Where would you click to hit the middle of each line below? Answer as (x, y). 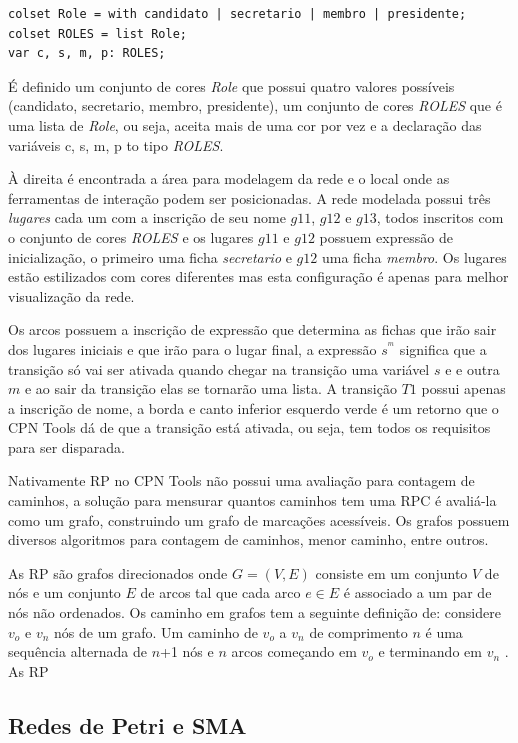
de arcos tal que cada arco (220, 592)
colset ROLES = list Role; (97, 33)
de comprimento (358, 631)
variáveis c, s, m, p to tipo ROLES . (116, 144)
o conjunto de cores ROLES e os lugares (131, 236)
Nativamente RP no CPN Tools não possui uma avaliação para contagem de (241, 480)
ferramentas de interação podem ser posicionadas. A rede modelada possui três (249, 197)
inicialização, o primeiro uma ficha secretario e (150, 256)
